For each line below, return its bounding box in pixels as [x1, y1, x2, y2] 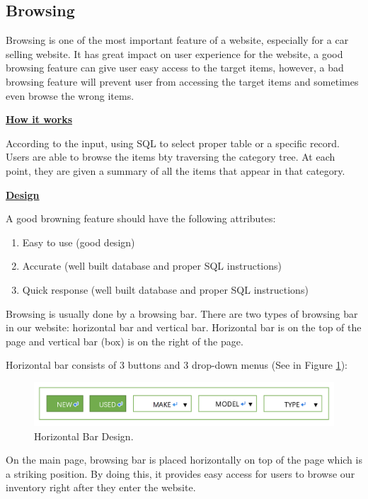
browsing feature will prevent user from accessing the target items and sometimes [6, 74, 359, 88]
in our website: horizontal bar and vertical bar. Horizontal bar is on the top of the [6, 320, 362, 335]
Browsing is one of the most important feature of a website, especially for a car [6, 33, 349, 47]
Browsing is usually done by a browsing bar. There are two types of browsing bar [6, 306, 358, 321]
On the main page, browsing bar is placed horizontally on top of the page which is [6, 452, 362, 467]
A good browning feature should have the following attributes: [6, 211, 276, 226]
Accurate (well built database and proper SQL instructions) [22, 258, 282, 273]
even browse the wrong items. [6, 88, 134, 103]
